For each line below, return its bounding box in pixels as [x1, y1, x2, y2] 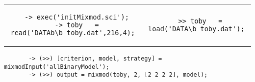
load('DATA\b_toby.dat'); [148, 25, 245, 33]
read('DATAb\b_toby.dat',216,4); [10, 29, 135, 37]
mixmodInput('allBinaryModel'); [4, 63, 109, 70]
